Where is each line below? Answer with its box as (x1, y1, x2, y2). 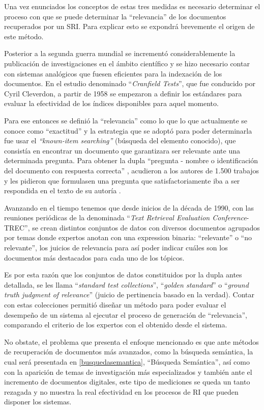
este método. (4, 31, 44, 41)
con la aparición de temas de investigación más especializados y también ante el (4, 366, 252, 377)
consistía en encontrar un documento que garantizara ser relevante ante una (4, 145, 241, 156)
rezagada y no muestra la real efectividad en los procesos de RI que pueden (4, 386, 239, 397)
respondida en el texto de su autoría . (4, 185, 121, 196)
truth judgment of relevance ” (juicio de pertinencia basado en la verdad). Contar (4, 289, 255, 300)
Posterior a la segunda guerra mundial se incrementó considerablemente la (4, 48, 236, 59)
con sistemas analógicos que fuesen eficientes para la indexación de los (4, 68, 222, 79)
